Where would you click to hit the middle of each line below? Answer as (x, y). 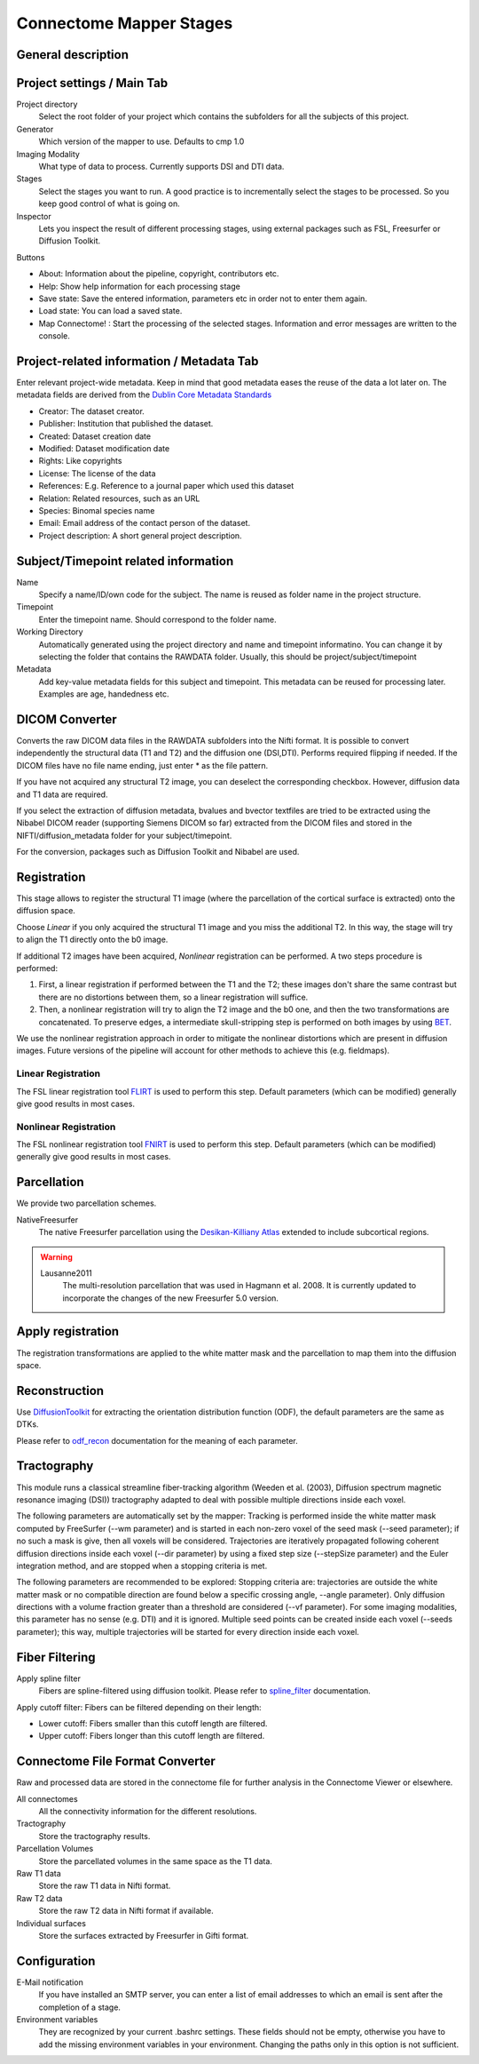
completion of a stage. (80, 2007)
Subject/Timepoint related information (125, 561)
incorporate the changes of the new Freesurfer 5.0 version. (171, 1298)
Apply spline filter (49, 1678)
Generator (35, 129)
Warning (56, 1256)
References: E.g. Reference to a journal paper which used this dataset (166, 486)
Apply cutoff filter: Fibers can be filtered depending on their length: (139, 1707)
